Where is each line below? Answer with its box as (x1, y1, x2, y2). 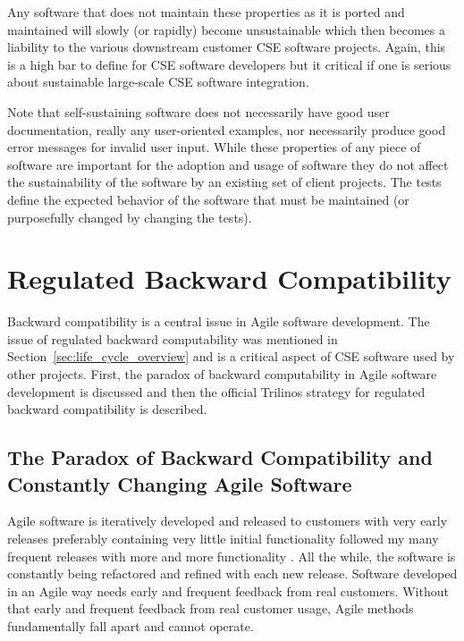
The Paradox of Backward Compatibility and (7, 443, 433, 471)
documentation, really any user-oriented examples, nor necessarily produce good (7, 120, 446, 139)
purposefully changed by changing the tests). (7, 207, 252, 226)
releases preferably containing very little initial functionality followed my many (7, 529, 439, 547)
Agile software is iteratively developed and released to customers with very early (7, 511, 448, 530)
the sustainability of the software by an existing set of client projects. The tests (7, 173, 442, 191)
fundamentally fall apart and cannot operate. (7, 616, 254, 635)
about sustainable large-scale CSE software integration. (7, 72, 309, 91)
